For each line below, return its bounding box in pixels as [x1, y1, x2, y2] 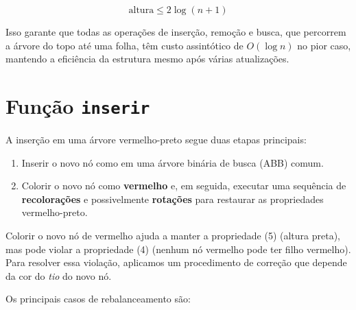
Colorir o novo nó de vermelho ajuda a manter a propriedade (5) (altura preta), [5, 228, 341, 242]
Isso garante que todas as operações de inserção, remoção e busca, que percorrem [5, 25, 346, 38]
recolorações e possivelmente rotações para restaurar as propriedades [21, 191, 324, 206]
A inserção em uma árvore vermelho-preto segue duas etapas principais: [5, 132, 307, 147]
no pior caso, [297, 38, 351, 52]
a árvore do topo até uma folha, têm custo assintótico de [5, 38, 244, 52]
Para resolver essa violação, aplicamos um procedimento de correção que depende [5, 255, 347, 270]
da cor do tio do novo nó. [5, 268, 112, 283]
